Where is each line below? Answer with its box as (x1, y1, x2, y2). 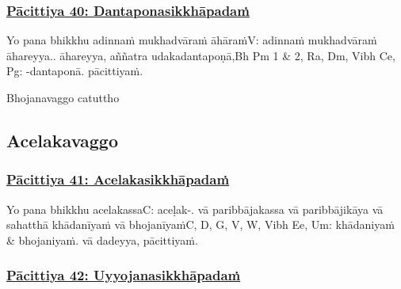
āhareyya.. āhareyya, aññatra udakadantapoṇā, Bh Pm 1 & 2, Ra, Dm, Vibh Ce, (6, 47, 395, 63)
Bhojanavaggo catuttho (6, 89, 120, 105)
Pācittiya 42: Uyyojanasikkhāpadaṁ (6, 265, 241, 285)
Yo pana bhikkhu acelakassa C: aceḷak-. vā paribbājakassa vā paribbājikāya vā (6, 200, 384, 217)
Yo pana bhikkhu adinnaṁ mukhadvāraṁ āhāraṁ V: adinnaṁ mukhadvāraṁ (6, 32, 377, 48)
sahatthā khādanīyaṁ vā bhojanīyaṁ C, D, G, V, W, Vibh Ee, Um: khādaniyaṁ (6, 216, 395, 233)
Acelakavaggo (6, 127, 118, 152)
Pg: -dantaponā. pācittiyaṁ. (6, 63, 143, 79)
